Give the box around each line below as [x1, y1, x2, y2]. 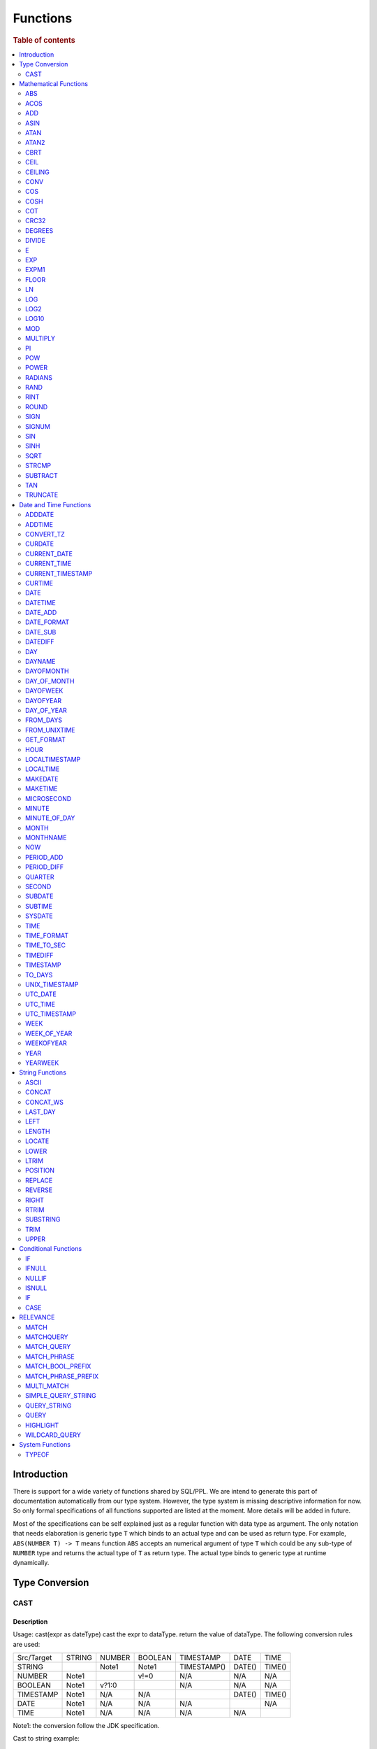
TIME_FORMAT [25, 931, 69, 940]
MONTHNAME [25, 833, 67, 842]
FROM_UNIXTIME [25, 725, 76, 734]
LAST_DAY [25, 1107, 56, 1116]
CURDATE [25, 539, 54, 548]
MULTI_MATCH [25, 1382, 69, 1390]
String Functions [19, 1068, 66, 1077]
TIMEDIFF [25, 951, 54, 959]
